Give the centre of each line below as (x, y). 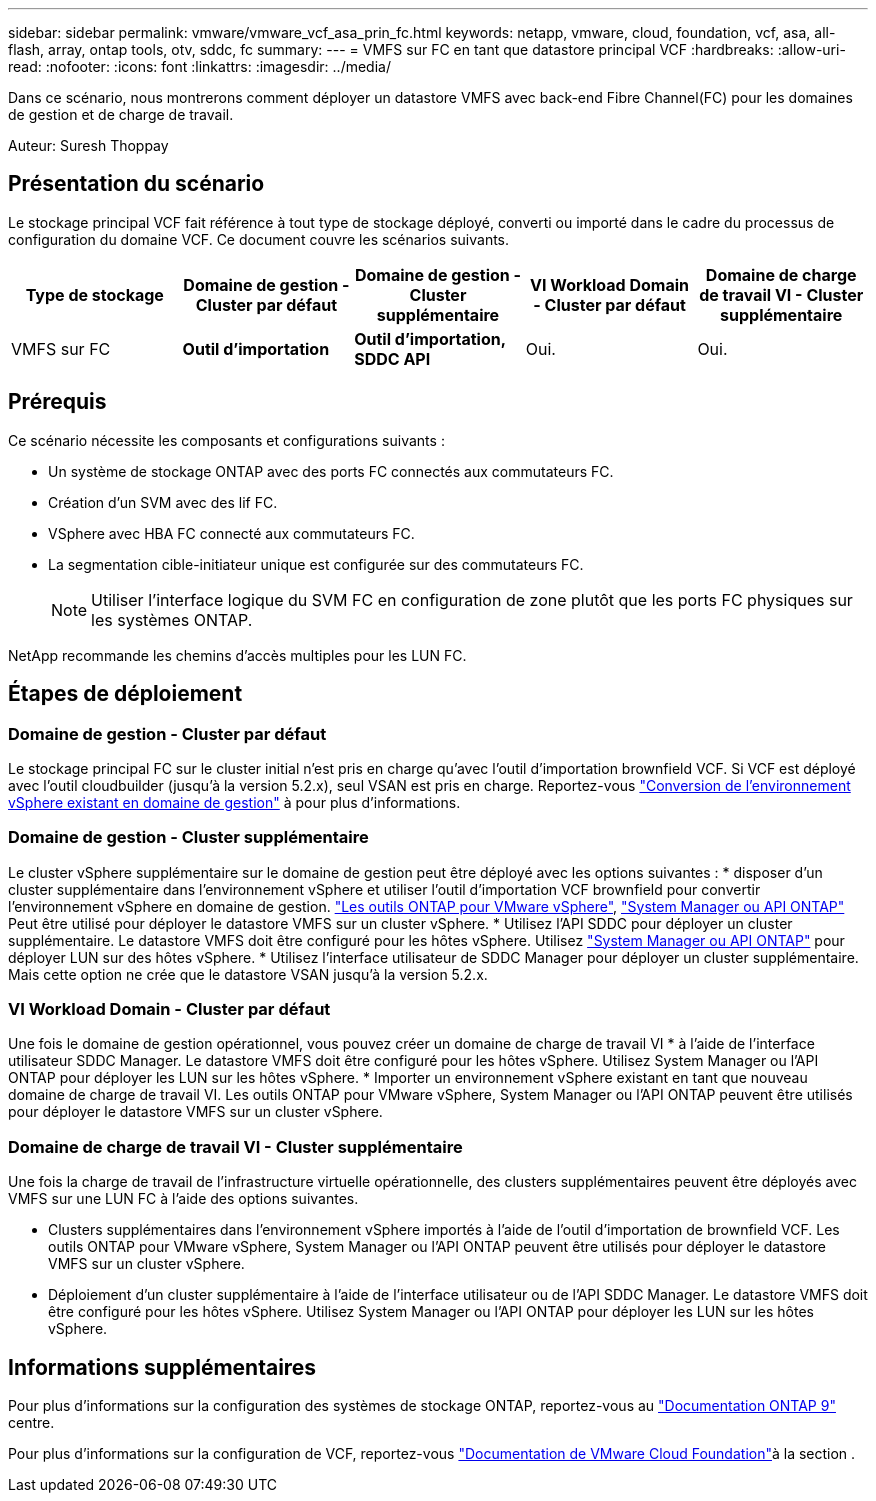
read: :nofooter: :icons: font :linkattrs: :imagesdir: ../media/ (199, 66)
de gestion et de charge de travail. (121, 114)
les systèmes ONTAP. (172, 619)
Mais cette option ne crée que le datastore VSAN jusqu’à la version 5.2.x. (248, 974)
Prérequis (57, 402)
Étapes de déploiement (125, 694)
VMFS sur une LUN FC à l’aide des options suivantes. (183, 1199)
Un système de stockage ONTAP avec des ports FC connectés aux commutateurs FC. (331, 471)
